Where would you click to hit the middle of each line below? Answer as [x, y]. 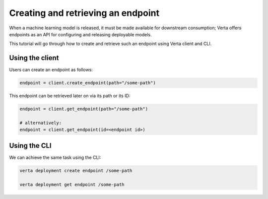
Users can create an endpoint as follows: [51, 70]
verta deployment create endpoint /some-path [76, 170]
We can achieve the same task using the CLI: [55, 157]
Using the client [34, 58]
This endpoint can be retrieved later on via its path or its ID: [70, 96]
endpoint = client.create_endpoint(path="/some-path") [88, 83]
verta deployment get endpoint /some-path [72, 184]
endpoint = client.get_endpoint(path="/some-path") [84, 109]
